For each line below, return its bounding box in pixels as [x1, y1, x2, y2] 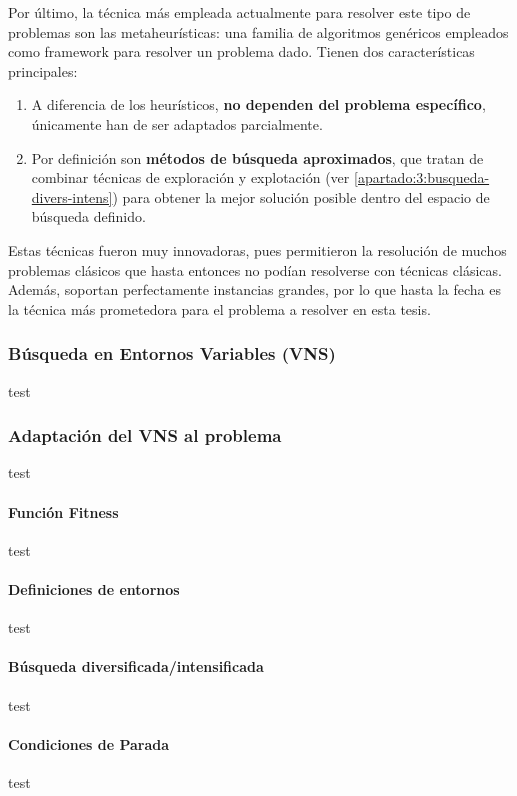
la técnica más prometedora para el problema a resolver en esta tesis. [8, 298, 431, 319]
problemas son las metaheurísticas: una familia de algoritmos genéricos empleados [8, 21, 509, 42]
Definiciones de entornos [8, 578, 180, 599]
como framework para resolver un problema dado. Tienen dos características [8, 41, 475, 62]
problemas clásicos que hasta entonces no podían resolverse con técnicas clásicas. [8, 259, 502, 280]
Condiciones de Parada [8, 733, 170, 754]
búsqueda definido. [31, 206, 146, 227]
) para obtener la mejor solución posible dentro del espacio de [112, 186, 490, 207]
